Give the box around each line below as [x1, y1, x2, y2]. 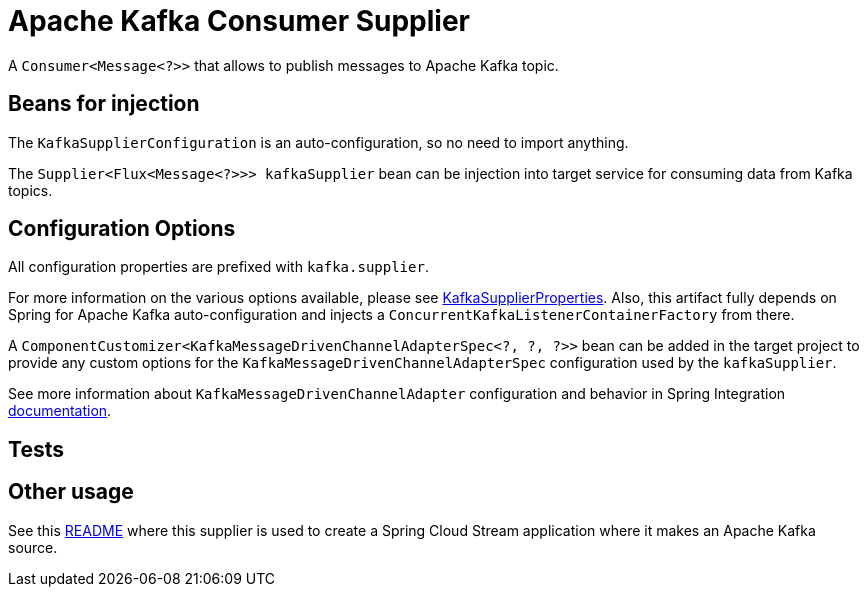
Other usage [8, 479, 134, 505]
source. [8, 538, 58, 556]
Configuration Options [8, 216, 236, 242]
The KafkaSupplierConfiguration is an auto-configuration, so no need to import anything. [8, 133, 629, 151]
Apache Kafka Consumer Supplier [8, 4, 470, 38]
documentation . [8, 402, 112, 420]
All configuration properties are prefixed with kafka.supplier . [8, 258, 429, 276]
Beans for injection [8, 91, 200, 117]
